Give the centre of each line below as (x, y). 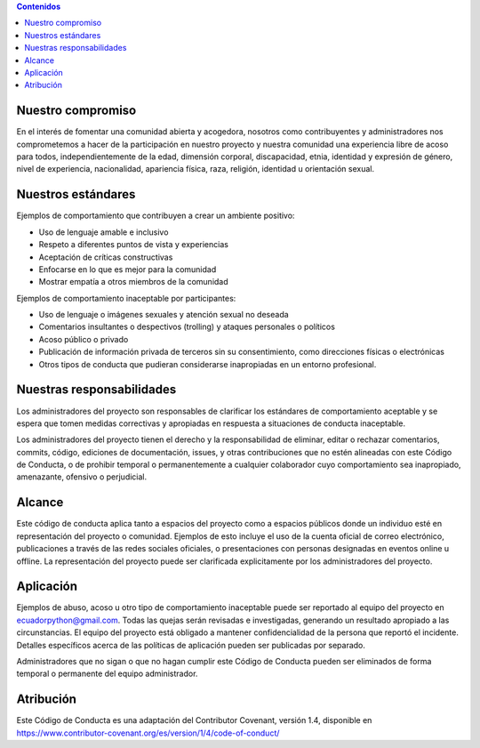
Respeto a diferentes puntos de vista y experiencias (133, 245)
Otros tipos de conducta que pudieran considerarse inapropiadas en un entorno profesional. (208, 364)
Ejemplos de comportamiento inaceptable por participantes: (126, 298)
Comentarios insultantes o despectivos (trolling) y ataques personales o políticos (187, 327)
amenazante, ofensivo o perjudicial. (82, 477)
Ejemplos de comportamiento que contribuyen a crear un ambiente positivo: (156, 216)
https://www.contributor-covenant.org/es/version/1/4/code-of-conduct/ (148, 733)
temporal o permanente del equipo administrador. (107, 674)
